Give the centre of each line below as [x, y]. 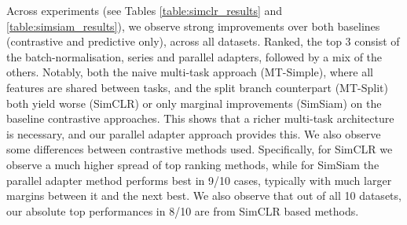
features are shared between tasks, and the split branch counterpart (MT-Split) [197, 87]
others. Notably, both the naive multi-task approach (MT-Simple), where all [190, 72]
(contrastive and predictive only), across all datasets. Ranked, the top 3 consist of [203, 41]
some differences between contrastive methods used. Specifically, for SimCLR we [200, 149]
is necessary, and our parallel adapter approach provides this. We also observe [194, 133]
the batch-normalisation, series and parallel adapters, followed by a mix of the [194, 56]
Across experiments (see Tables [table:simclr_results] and [145, 10]
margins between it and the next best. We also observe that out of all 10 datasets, [204, 195]
